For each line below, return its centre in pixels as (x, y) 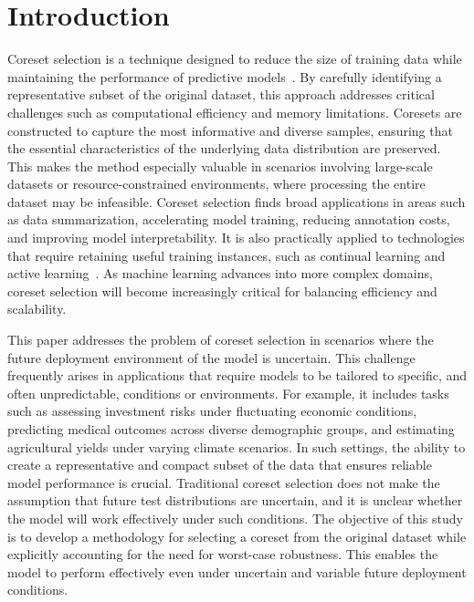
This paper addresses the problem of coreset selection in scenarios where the (221, 340)
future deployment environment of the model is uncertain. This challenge (211, 357)
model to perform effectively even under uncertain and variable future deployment (237, 571)
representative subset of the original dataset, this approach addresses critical (221, 94)
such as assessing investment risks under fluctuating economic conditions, (212, 411)
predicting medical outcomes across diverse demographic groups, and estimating (231, 429)
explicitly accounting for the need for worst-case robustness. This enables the (223, 554)
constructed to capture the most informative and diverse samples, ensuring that (230, 130)
